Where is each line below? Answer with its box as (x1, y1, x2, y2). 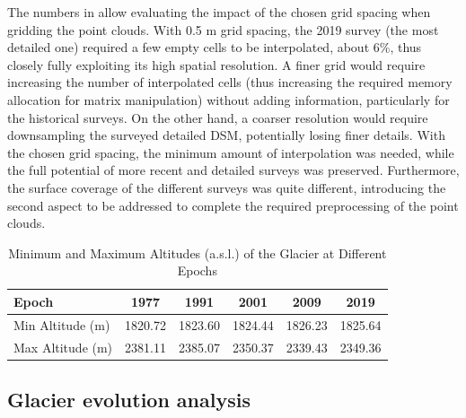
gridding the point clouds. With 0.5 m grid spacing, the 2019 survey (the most (7, 20, 439, 39)
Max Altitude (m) (13, 337, 113, 356)
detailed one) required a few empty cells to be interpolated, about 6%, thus (7, 38, 422, 57)
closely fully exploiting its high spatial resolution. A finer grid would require (7, 55, 426, 74)
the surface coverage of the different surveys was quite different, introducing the (7, 178, 446, 196)
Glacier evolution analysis (7, 386, 251, 414)
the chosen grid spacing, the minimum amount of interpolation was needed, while (7, 143, 454, 161)
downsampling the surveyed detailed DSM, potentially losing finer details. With (7, 126, 445, 144)
